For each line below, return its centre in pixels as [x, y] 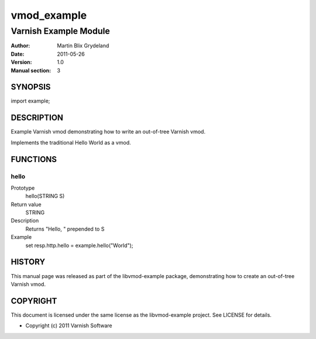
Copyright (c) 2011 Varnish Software [69, 326]
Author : [20, 46]
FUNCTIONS [34, 159]
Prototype [23, 188]
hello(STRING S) [45, 196]
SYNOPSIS [31, 87]
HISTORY [28, 262]
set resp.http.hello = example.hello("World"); [79, 245]
